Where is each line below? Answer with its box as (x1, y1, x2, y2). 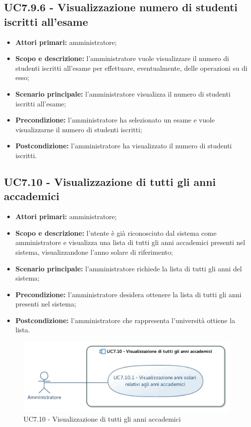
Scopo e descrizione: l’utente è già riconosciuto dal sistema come (15, 227, 217, 238)
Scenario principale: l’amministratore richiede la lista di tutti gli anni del (15, 263, 242, 273)
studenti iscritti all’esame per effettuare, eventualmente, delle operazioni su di (15, 62, 248, 73)
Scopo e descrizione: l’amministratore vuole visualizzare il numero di (15, 53, 229, 63)
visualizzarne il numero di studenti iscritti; (15, 124, 142, 134)
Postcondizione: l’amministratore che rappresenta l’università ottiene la (15, 315, 235, 325)
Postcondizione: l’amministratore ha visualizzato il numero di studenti (15, 141, 232, 151)
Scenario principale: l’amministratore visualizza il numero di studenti (15, 88, 231, 99)
